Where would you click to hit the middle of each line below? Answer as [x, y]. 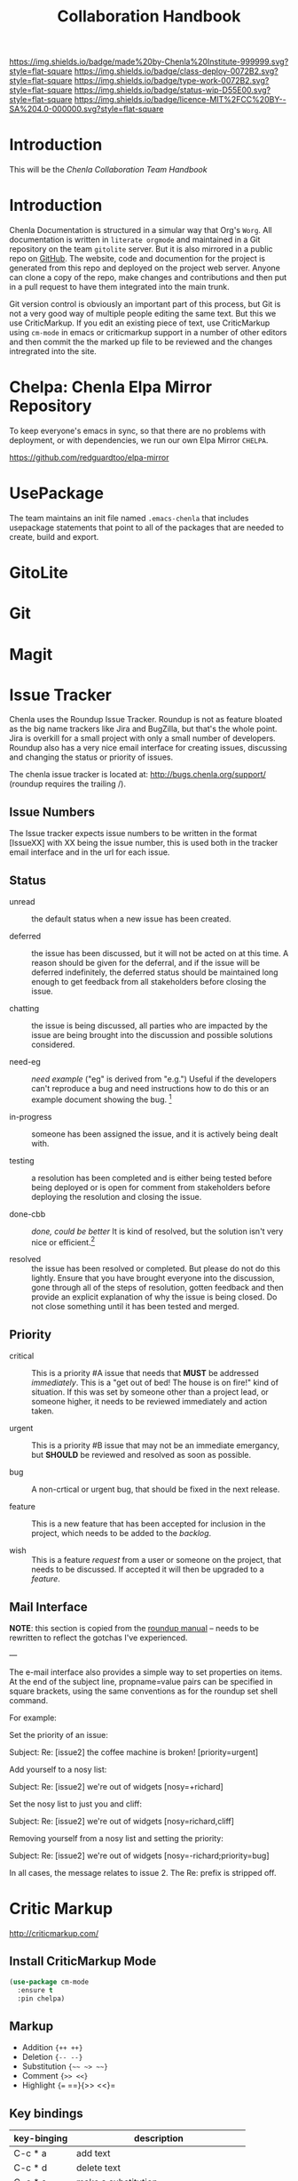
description [159, 2138]
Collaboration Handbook [149, 16]
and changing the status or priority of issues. [91, 757]
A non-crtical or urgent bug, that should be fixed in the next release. [156, 1489]
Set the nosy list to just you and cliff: [75, 1804]
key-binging [41, 2138]
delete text [99, 2168]
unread [22, 902]
